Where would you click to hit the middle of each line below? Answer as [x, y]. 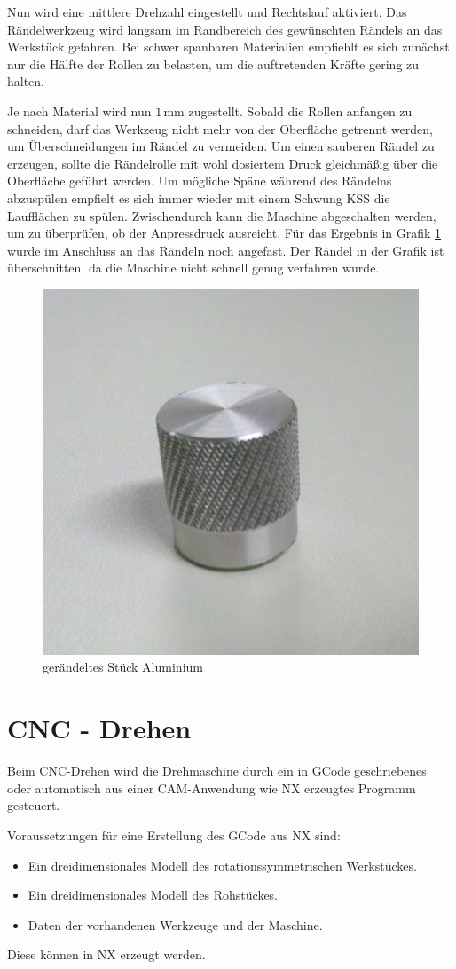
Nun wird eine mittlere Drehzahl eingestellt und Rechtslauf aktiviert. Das [207, 12]
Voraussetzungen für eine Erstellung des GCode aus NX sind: [174, 835]
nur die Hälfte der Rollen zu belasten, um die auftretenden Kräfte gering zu [213, 63]
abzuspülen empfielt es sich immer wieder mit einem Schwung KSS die [199, 197]
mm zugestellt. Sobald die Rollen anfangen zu [288, 110]
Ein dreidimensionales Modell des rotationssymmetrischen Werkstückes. [222, 865]
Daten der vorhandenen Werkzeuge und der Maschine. [175, 924]
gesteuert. [34, 805]
